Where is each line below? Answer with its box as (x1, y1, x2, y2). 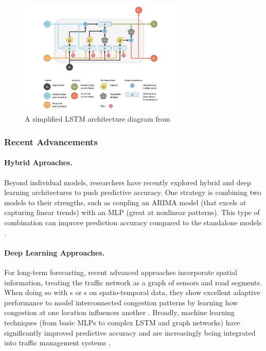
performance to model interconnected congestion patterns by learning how (4, 297, 238, 307)
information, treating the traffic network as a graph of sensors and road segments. (4, 277, 262, 287)
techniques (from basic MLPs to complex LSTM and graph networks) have (4, 317, 240, 327)
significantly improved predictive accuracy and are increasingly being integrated (4, 327, 256, 338)
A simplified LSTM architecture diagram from (25, 113, 170, 124)
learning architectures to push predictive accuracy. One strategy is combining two (4, 187, 261, 198)
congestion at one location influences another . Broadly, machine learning (4, 307, 235, 318)
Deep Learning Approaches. (4, 247, 105, 258)
